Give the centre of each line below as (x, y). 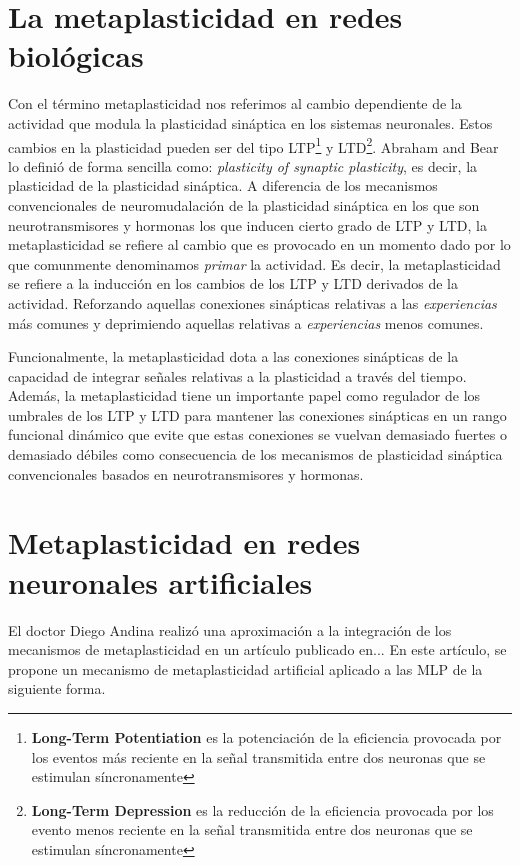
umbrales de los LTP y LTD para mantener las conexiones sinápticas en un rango (257, 414)
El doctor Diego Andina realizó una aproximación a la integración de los (230, 629)
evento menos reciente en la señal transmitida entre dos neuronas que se (252, 829)
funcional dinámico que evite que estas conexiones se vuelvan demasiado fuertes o (258, 434)
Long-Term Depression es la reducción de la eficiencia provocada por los (262, 809)
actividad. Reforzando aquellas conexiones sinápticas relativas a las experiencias (252, 302)
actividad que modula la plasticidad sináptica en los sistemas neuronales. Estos (250, 122)
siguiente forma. (57, 688)
